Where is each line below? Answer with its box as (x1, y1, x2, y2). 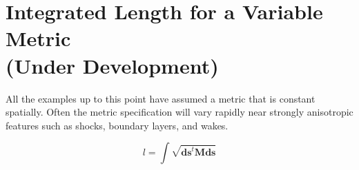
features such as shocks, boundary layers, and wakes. (6, 118, 229, 132)
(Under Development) (6, 51, 219, 79)
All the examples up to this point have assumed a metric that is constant (6, 91, 316, 105)
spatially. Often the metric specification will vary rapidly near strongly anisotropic (6, 105, 353, 119)
